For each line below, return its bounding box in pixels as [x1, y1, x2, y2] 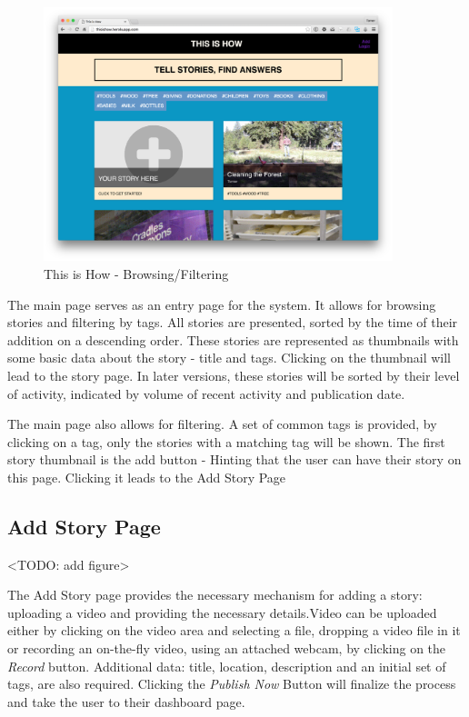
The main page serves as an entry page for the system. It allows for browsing [7, 294, 436, 314]
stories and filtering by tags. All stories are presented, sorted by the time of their [7, 313, 458, 332]
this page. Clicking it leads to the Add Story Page [7, 467, 286, 486]
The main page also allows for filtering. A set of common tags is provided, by [7, 414, 437, 433]
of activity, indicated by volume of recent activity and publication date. [7, 383, 405, 403]
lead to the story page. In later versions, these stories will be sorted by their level [7, 365, 460, 384]
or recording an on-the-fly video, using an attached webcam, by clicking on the [7, 639, 446, 658]
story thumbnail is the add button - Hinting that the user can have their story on [7, 450, 462, 469]
